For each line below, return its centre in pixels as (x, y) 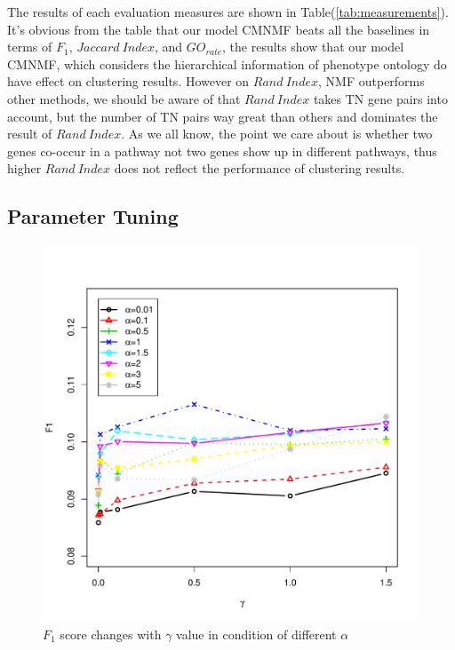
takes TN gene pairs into (380, 98)
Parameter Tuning (93, 216)
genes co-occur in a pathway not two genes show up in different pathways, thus (222, 151)
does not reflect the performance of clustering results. (259, 168)
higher (24, 168)
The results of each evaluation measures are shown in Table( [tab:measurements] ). (228, 12)
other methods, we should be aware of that (124, 98)
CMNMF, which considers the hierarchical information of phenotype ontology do (227, 63)
